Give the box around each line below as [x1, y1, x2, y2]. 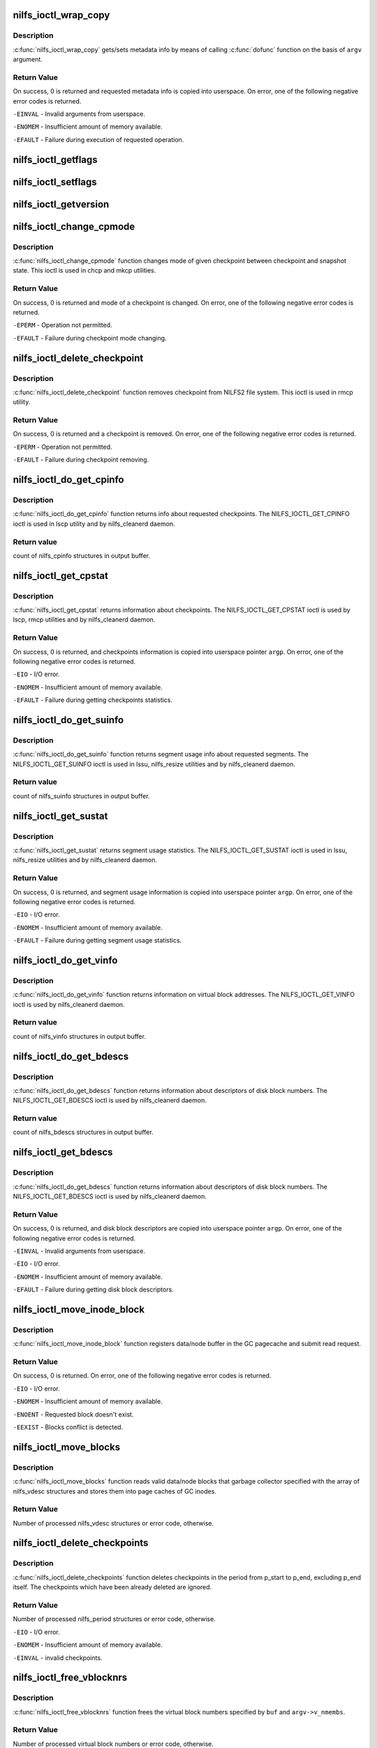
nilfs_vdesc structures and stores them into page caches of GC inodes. [13, 1486, 216, 1496]
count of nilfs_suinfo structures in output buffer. [13, 791, 150, 800]
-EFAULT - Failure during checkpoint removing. [13, 455, 149, 464]
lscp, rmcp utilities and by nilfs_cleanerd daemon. [13, 615, 156, 624]
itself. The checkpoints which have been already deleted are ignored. [13, 1583, 212, 1591]
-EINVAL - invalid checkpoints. [13, 1654, 103, 1662]
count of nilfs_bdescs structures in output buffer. [13, 1128, 154, 1136]
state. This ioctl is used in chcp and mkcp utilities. [13, 266, 156, 275]
